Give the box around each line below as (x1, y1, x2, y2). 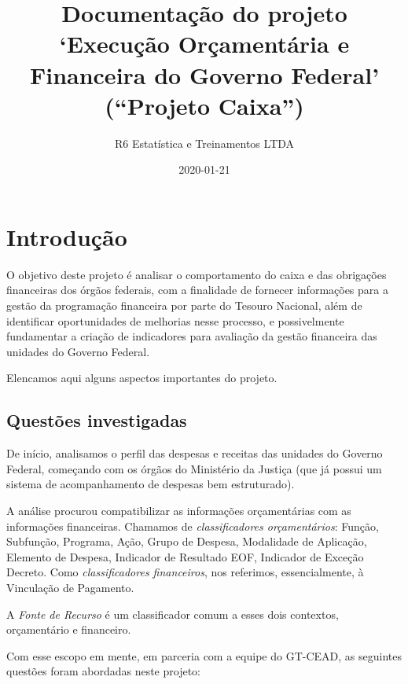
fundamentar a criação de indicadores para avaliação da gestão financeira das (6, 328, 377, 344)
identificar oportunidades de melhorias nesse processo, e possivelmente (6, 312, 344, 329)
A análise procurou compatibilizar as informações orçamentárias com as (6, 502, 351, 518)
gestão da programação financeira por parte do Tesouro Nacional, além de (6, 297, 362, 313)
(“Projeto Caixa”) (105, 89, 304, 121)
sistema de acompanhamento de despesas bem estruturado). (6, 476, 295, 492)
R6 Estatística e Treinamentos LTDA (114, 134, 295, 151)
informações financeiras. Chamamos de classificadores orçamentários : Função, (6, 517, 379, 534)
